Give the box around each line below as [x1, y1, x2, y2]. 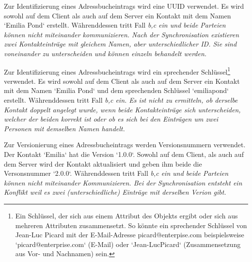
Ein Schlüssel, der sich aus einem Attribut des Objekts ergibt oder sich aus [15, 210, 238, 220]
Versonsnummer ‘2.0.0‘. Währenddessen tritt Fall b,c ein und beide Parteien [4, 168, 229, 178]
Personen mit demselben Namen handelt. [4, 123, 125, 133]
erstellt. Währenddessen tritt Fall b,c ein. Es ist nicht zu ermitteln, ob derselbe [4, 95, 238, 105]
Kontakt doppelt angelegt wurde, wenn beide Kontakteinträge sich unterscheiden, [4, 104, 241, 114]
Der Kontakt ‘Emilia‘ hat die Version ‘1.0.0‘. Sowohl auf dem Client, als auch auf [4, 149, 244, 159]
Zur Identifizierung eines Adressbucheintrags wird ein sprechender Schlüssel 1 [4, 65, 231, 77]
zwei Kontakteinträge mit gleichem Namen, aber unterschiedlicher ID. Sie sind [4, 39, 237, 49]
